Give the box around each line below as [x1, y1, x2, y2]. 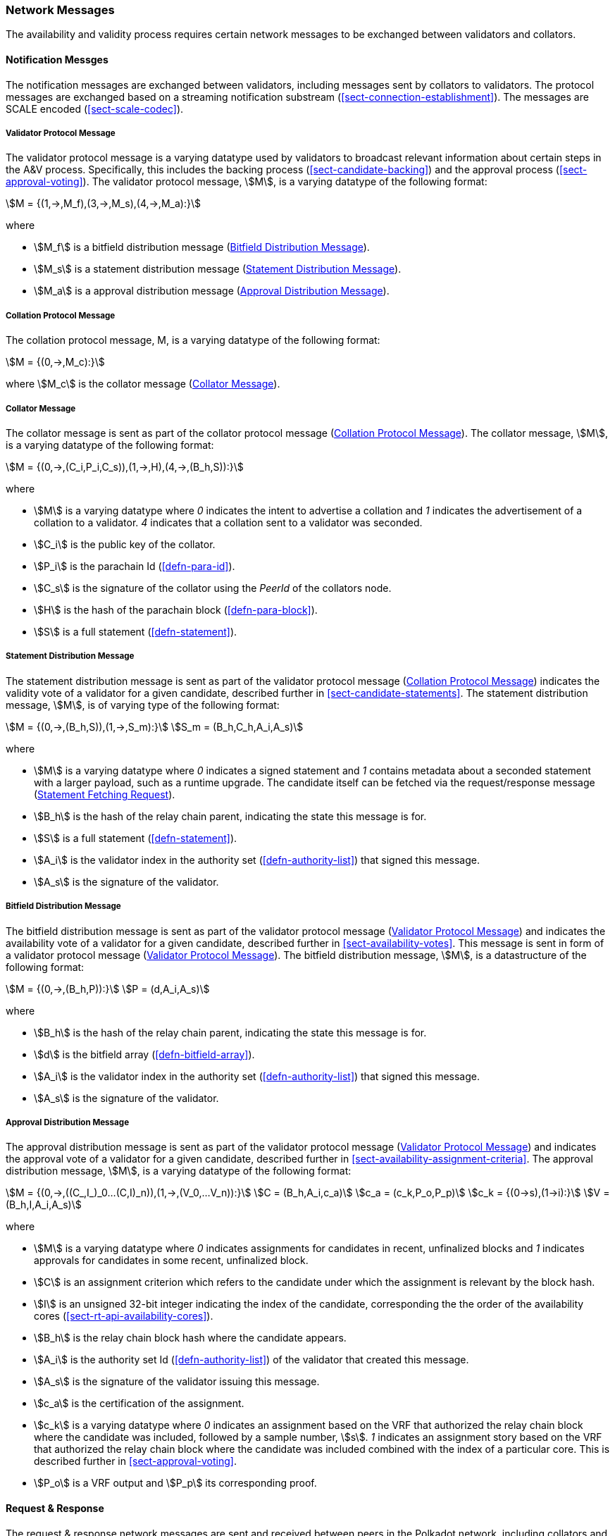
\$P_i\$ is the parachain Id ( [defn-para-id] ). [34, 559, 235, 572]
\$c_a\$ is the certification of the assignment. [34, 1397, 244, 1410]
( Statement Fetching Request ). [34, 788, 175, 800]
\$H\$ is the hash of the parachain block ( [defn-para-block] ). [34, 603, 318, 616]
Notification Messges [6, 53, 108, 66]
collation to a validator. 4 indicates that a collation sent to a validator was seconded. [34, 516, 423, 528]
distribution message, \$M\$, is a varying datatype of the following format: [6, 1165, 352, 1177]
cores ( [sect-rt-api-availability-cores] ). [34, 1310, 213, 1323]
